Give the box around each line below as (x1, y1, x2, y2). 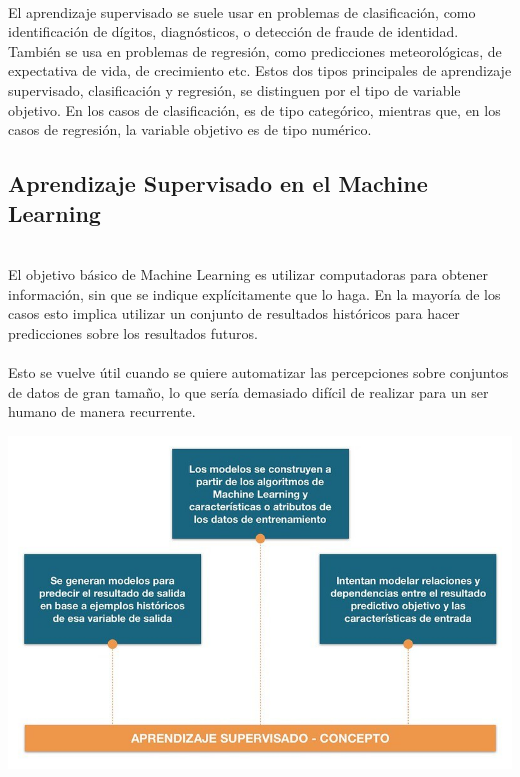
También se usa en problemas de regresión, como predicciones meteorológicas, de (8, 40, 502, 61)
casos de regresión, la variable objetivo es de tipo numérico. (8, 119, 372, 140)
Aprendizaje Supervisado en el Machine (8, 168, 428, 199)
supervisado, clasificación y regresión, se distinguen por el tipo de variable (8, 79, 461, 100)
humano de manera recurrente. (8, 401, 196, 422)
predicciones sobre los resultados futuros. (8, 322, 258, 343)
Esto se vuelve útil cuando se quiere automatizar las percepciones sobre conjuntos (8, 361, 509, 382)
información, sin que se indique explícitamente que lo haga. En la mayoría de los (8, 283, 501, 304)
